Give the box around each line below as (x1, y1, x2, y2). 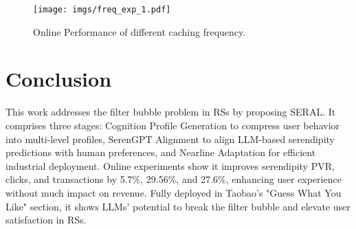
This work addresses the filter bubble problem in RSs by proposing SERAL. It (5, 105, 336, 119)
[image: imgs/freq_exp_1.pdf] (33, 5, 171, 14)
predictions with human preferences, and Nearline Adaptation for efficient (5, 145, 316, 160)
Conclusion (5, 65, 112, 93)
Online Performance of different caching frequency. (33, 24, 246, 39)
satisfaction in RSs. (5, 212, 87, 227)
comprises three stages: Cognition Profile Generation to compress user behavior (5, 118, 340, 132)
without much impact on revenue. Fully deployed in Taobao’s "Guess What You (5, 185, 342, 199)
